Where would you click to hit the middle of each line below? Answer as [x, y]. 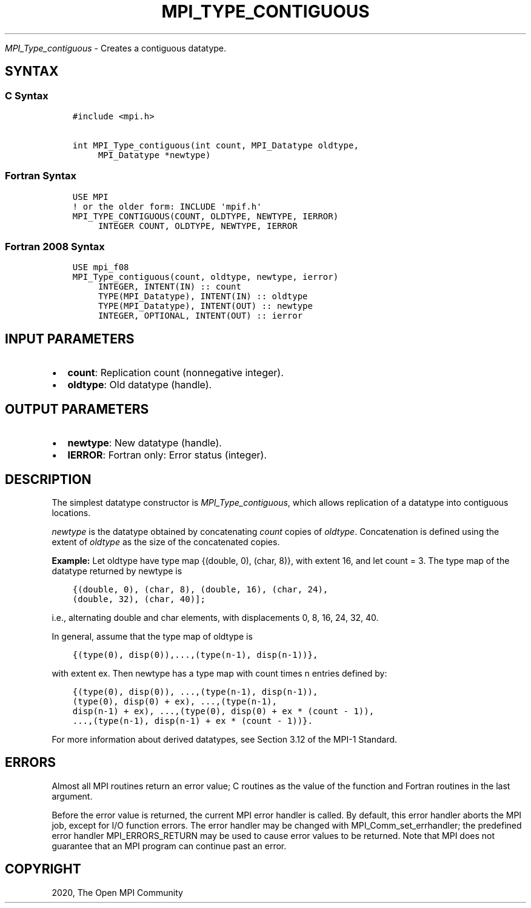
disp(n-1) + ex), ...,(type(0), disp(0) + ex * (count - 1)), [223, 711]
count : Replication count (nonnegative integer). [175, 373]
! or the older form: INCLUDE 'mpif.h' [167, 206]
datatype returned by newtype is [117, 571]
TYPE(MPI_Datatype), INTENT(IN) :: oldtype [203, 297]
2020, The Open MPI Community [117, 892]
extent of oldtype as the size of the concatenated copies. [166, 542]
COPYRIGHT [43, 869]
